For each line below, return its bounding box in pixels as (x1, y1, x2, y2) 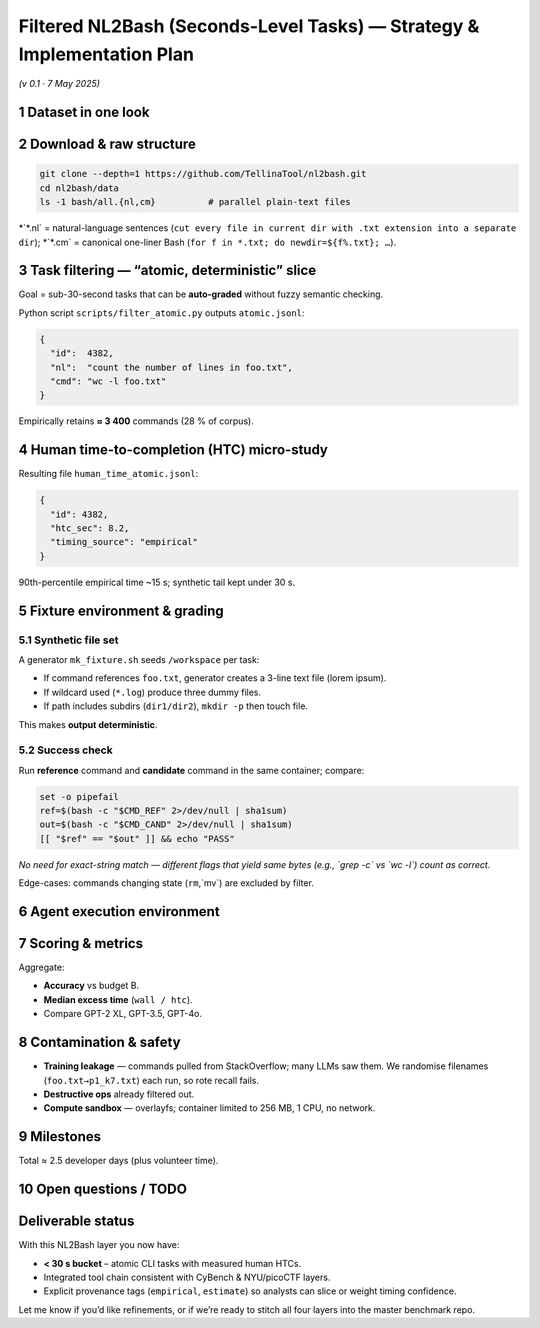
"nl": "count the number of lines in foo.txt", (50, 361, 294, 373)
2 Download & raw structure (18, 136, 197, 153)
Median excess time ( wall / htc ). (43, 993, 194, 1005)
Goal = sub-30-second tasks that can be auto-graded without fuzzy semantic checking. (18, 288, 384, 300)
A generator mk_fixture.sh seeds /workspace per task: (18, 653, 260, 665)
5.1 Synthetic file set (18, 633, 119, 647)
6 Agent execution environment (18, 903, 220, 920)
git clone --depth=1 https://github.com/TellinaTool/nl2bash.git (39, 168, 367, 180)
